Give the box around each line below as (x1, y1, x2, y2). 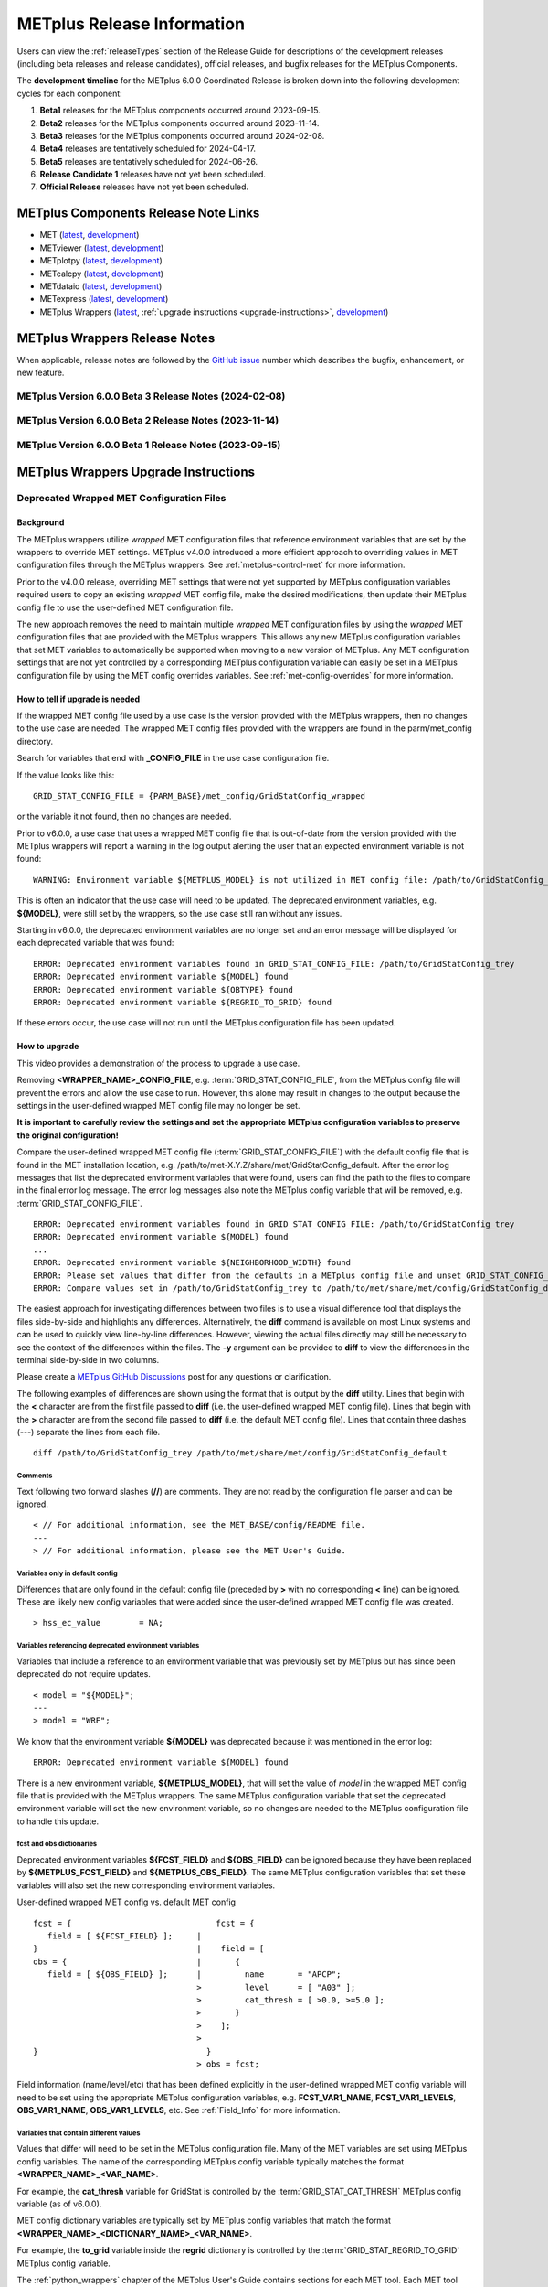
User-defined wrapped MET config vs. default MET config (16, 1896, 237, 1907)
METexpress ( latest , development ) (39, 294, 169, 305)
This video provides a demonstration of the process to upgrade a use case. (16, 1058, 300, 1068)
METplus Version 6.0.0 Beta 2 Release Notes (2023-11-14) (16, 414, 279, 427)
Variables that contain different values (16, 2128, 141, 2138)
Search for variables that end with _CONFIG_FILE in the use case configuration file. (16, 753, 330, 764)
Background (16, 517, 65, 528)
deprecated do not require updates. (16, 1669, 151, 1680)
